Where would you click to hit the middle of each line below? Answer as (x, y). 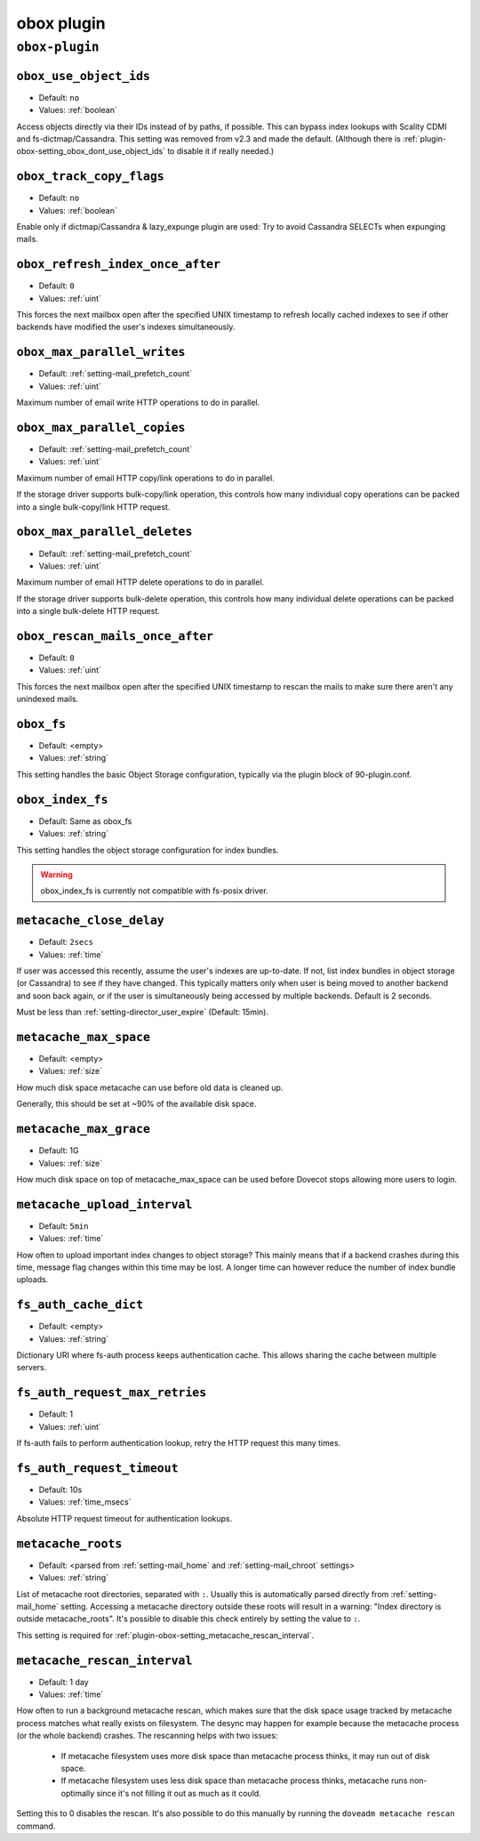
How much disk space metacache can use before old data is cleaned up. (150, 1087)
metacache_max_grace (84, 1129)
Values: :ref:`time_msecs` (85, 1502)
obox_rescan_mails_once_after (115, 636)
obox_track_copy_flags (90, 177)
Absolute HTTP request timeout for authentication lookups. (124, 1518)
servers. (32, 1368)
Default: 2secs (66, 942)
